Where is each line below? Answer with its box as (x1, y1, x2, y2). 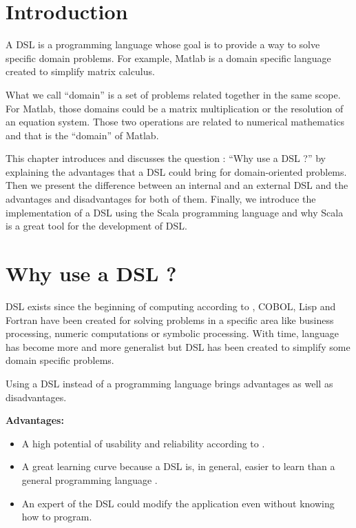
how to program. (21, 509, 92, 524)
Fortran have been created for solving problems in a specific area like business (6, 312, 334, 327)
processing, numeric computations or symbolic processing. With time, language (6, 326, 339, 341)
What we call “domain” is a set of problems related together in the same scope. (6, 87, 341, 101)
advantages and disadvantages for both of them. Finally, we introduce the (6, 192, 316, 206)
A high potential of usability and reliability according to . (21, 436, 265, 450)
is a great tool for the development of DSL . (6, 219, 187, 233)
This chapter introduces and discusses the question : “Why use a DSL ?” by (6, 151, 326, 165)
